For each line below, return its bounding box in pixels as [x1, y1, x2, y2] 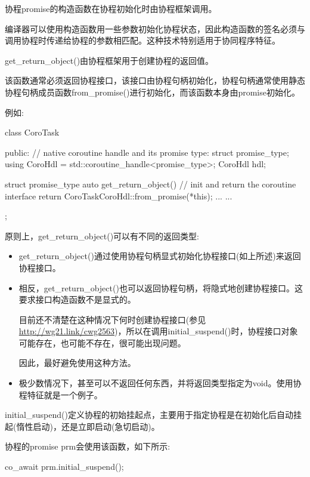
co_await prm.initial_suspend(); [5, 460, 124, 473]
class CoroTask [5, 126, 60, 139]
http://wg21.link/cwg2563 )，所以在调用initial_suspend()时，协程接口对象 [18, 325, 298, 337]
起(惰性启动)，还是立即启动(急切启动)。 [5, 420, 160, 432]
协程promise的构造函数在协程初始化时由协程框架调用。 [5, 2, 217, 14]
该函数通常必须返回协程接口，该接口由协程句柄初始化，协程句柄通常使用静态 [5, 74, 305, 87]
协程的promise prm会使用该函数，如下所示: [5, 440, 170, 453]
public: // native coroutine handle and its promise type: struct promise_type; [5, 146, 289, 158]
